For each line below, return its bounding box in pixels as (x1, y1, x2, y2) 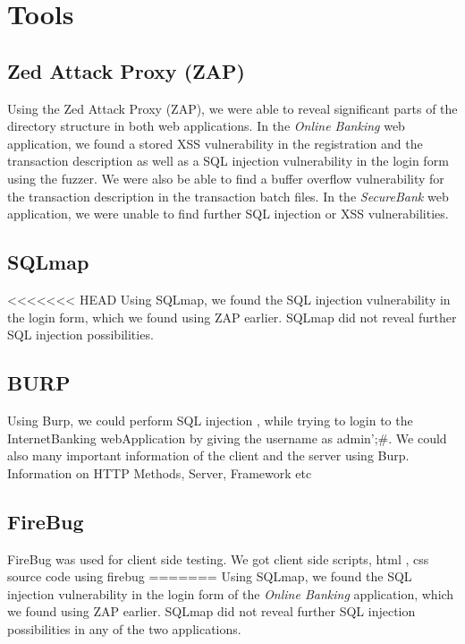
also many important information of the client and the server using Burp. (7, 446, 410, 465)
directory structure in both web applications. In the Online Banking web (7, 116, 405, 135)
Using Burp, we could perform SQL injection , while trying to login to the (7, 410, 413, 429)
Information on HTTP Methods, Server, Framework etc (7, 463, 312, 482)
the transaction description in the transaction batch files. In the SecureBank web (7, 186, 449, 205)
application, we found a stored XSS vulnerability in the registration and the (7, 133, 423, 152)
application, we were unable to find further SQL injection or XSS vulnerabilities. (7, 204, 449, 223)
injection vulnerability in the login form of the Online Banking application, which (7, 584, 454, 603)
